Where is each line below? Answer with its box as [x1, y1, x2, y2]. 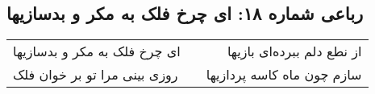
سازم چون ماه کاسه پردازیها [206, 65, 362, 84]
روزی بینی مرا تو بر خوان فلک [13, 65, 178, 84]
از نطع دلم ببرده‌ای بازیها [227, 42, 362, 61]
